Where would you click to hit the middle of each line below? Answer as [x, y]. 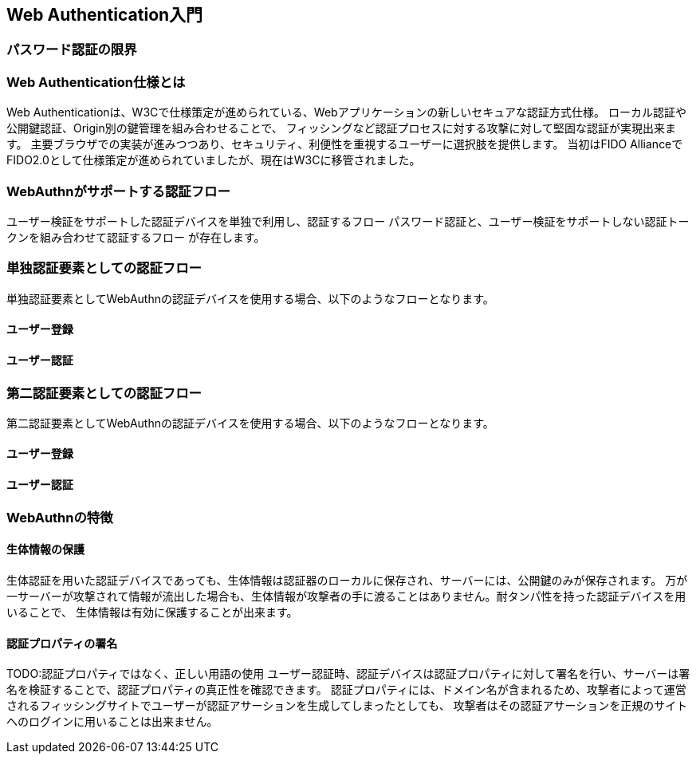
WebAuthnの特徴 [60, 517]
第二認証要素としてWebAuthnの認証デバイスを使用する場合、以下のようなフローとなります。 [250, 423]
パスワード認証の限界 [72, 50]
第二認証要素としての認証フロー [104, 393]
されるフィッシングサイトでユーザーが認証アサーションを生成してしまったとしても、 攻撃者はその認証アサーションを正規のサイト [347, 706]
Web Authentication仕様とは [96, 82]
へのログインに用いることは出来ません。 [112, 722]
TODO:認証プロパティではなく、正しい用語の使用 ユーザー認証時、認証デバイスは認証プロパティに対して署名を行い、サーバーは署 [348, 674]
